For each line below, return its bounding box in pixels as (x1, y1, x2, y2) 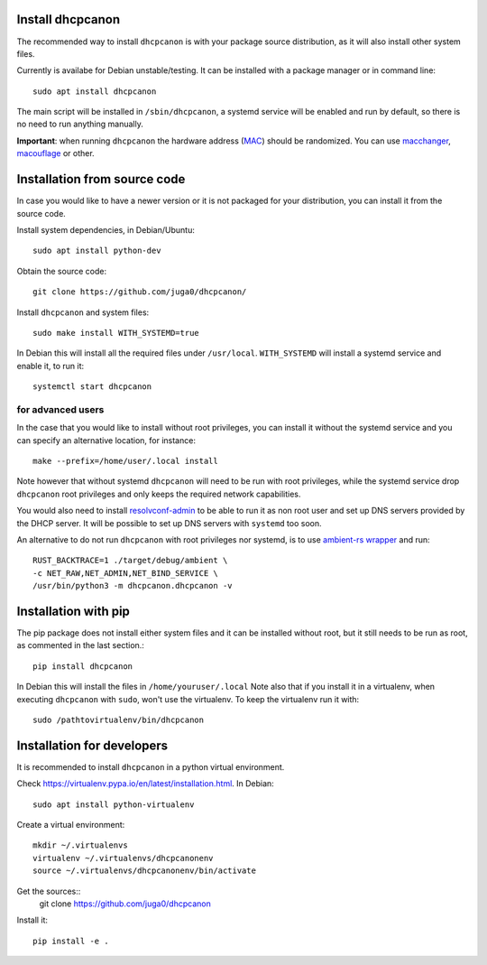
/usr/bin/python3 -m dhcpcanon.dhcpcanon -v (32, 580, 234, 591)
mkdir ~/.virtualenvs (32, 840, 128, 850)
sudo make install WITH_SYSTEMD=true (32, 328, 200, 338)
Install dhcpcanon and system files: (16, 307, 150, 318)
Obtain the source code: (16, 265, 107, 276)
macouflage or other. (16, 148, 95, 159)
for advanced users (16, 403, 105, 415)
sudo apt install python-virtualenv (32, 799, 195, 810)
